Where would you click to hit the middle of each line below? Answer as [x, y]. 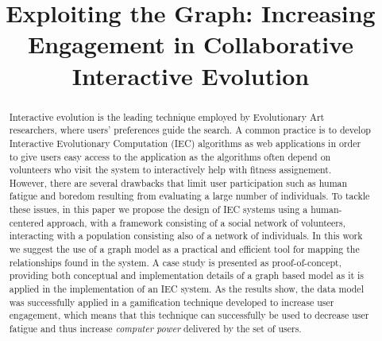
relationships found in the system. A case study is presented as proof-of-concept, [175, 262]
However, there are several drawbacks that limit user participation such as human [178, 182]
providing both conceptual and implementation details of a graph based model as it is [187, 275]
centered [27, 222]
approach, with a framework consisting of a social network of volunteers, [197, 222]
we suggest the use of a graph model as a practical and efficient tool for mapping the [184, 249]
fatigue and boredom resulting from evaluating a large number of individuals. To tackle [189, 196]
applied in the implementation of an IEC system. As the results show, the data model [186, 289]
